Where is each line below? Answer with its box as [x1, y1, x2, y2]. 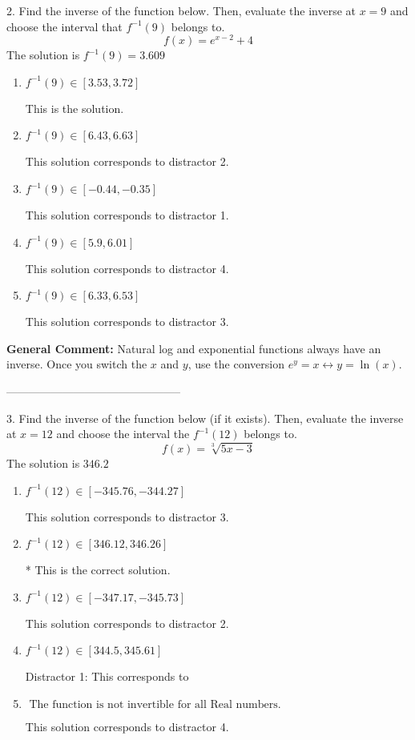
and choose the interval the [56, 425, 190, 442]
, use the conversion [187, 356, 284, 372]
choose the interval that [6, 18, 123, 34]
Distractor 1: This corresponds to [25, 668, 189, 685]
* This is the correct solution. [25, 561, 171, 578]
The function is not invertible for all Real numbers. [29, 698, 281, 710]
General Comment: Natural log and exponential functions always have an [6, 340, 381, 356]
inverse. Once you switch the [6, 356, 147, 372]
